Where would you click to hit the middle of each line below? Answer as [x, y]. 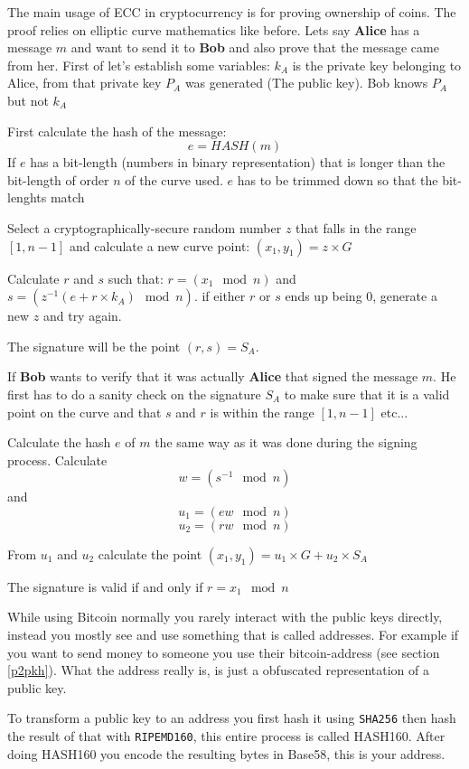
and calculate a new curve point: [160, 245]
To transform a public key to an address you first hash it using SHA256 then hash [232, 718]
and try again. [82, 316]
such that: [136, 278]
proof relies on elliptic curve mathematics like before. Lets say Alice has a [214, 29]
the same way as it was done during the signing [286, 442]
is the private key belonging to [377, 65]
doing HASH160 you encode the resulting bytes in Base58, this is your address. [226, 753]
